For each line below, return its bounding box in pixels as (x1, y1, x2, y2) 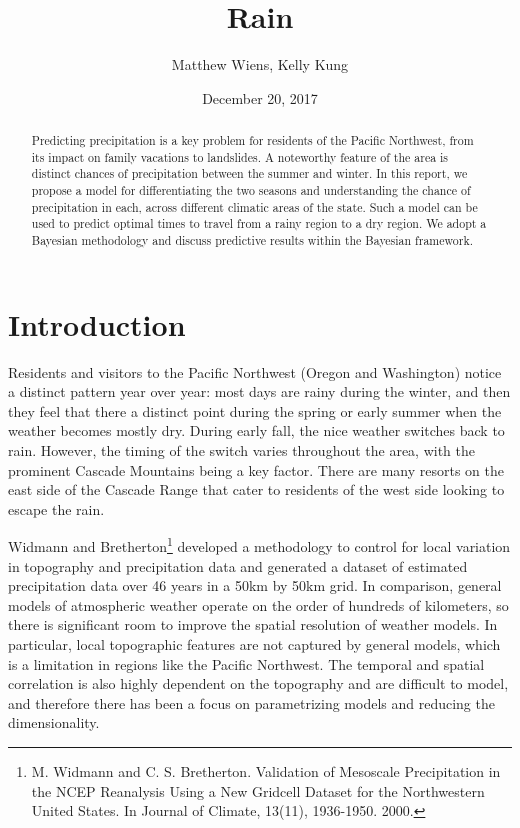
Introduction (8, 303, 186, 344)
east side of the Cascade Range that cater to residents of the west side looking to (8, 479, 505, 500)
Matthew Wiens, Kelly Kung (171, 54, 349, 75)
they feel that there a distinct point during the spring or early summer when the (8, 400, 502, 421)
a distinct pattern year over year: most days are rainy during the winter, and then (8, 381, 511, 402)
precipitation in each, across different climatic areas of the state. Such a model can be (31, 198, 478, 215)
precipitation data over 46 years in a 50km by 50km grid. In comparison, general (8, 575, 502, 596)
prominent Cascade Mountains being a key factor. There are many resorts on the (8, 459, 504, 480)
